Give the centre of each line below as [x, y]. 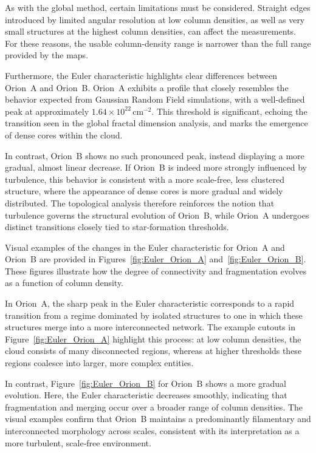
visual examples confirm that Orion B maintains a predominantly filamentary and [158, 419]
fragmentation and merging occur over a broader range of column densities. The [154, 407]
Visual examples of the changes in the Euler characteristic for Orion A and [145, 247]
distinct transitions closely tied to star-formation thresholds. [117, 227]
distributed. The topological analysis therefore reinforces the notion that [140, 203]
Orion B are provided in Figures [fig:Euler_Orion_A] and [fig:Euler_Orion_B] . [156, 259]
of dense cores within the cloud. [64, 135]
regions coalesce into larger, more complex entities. [99, 363]
